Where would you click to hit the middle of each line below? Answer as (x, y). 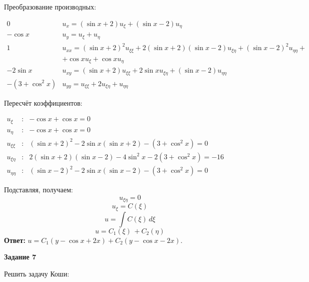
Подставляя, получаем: (38, 190)
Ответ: (15, 240)
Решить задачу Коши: (37, 273)
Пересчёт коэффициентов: (43, 102)
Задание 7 (20, 257)
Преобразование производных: (50, 7)
